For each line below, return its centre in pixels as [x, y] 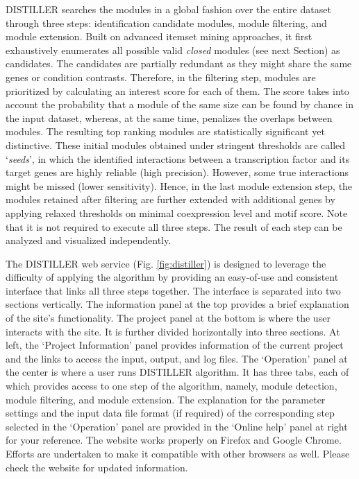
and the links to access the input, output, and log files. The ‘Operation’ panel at [177, 358]
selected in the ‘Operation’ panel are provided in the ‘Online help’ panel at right [177, 426]
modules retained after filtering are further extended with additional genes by [170, 199]
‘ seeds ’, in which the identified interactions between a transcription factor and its [178, 158]
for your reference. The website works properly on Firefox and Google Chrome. [174, 440]
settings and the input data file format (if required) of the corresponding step [170, 413]
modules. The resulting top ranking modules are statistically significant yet [165, 131]
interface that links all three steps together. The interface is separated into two [173, 290]
